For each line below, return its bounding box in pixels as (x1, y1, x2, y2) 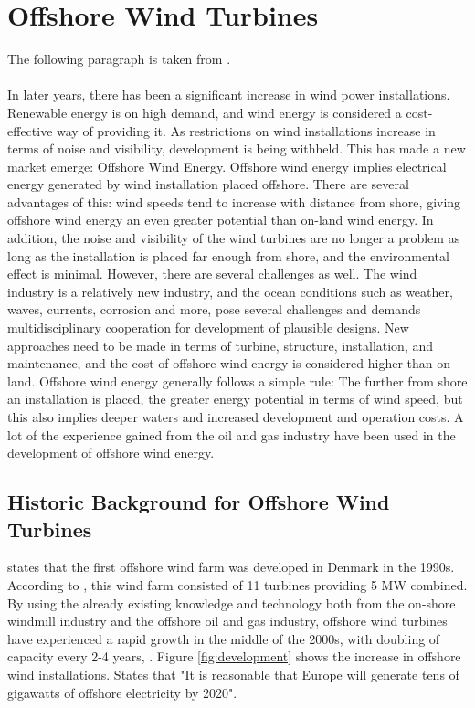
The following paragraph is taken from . (7, 49, 231, 69)
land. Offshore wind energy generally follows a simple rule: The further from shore (7, 371, 468, 390)
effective (7, 121, 53, 140)
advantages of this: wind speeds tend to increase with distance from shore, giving (7, 192, 461, 211)
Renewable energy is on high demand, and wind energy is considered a (7, 102, 402, 122)
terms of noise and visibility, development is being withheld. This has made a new (7, 139, 466, 158)
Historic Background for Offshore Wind (7, 488, 390, 516)
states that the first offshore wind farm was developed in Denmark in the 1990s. (7, 557, 455, 576)
